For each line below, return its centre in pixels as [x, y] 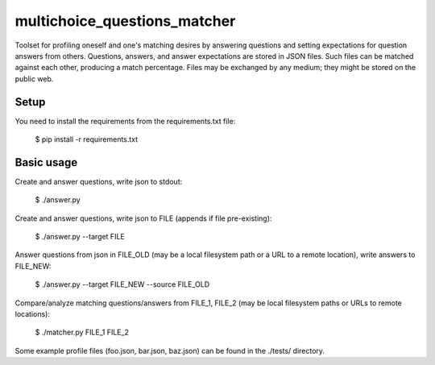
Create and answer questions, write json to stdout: [99, 181]
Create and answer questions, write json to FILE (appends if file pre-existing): [143, 218]
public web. [34, 79]
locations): [32, 314]
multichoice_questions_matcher [125, 21]
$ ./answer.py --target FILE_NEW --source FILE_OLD [122, 284]
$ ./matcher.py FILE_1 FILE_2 [82, 332]
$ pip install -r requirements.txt [87, 139]
